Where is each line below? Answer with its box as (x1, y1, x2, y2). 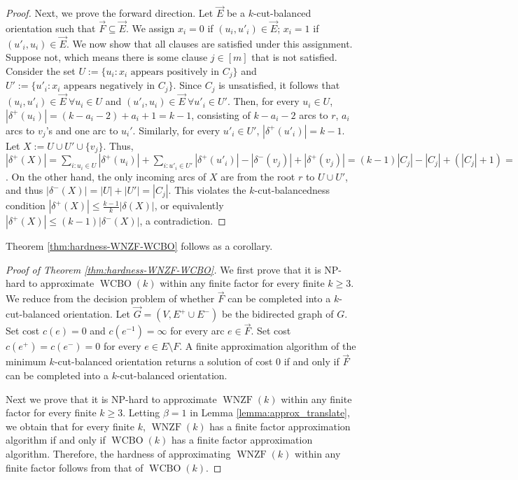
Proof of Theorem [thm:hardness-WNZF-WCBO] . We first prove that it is (6, 262, 321, 276)
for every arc (170, 323, 225, 338)
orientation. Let (63, 306, 130, 321)
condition (6, 198, 45, 213)
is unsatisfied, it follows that (218, 78, 340, 92)
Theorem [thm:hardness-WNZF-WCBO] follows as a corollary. (6, 239, 273, 253)
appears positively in (130, 67, 219, 78)
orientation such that (6, 21, 96, 36)
